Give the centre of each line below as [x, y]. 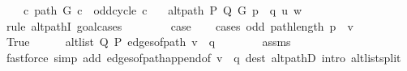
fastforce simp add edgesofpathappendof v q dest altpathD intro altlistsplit [203, 57]
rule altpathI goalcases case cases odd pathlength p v [180, 25]
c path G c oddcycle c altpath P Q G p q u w [163, 10]
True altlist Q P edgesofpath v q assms [148, 42]
